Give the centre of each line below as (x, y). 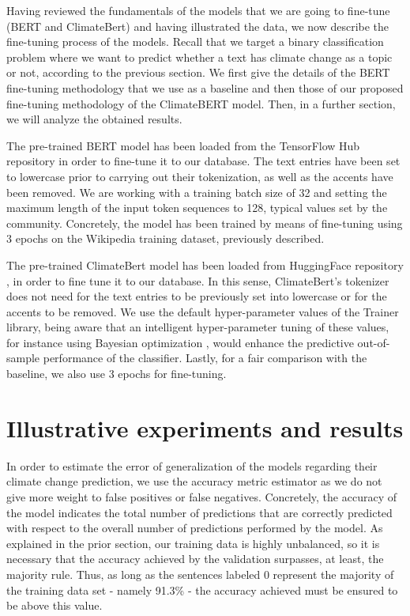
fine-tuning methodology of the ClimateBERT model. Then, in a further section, (201, 103)
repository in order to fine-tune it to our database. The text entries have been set (203, 161)
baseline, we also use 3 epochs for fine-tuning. (117, 374)
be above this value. (55, 605)
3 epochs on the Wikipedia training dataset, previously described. (166, 238)
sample (23, 358)
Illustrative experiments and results (205, 427)
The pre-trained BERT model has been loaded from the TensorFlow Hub (183, 145)
